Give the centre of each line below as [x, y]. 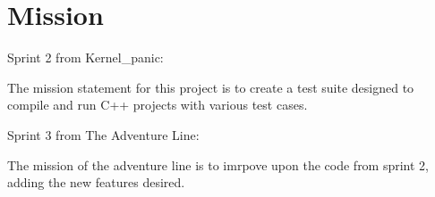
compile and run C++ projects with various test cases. [158, 105]
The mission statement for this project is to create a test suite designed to [211, 87]
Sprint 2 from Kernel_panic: [85, 57]
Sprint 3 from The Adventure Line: [103, 134]
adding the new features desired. [96, 182]
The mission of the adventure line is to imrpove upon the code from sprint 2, [218, 164]
